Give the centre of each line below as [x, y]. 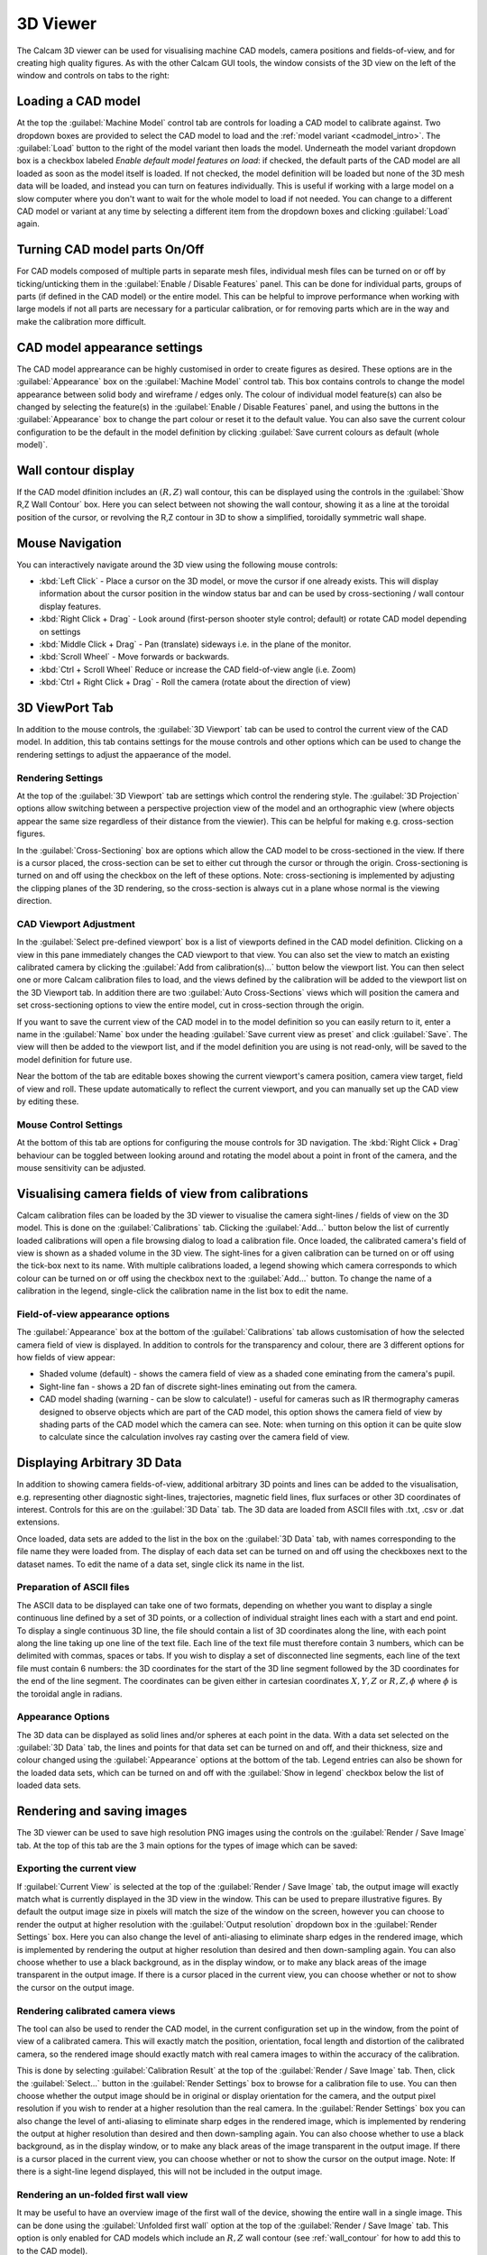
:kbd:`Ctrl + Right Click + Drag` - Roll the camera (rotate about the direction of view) [195, 682]
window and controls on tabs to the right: [93, 76]
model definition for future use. [74, 1059]
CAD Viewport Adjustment [76, 924]
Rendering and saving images [102, 1812]
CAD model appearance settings [110, 347]
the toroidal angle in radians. [69, 1694]
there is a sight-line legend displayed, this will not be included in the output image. [170, 2172]
